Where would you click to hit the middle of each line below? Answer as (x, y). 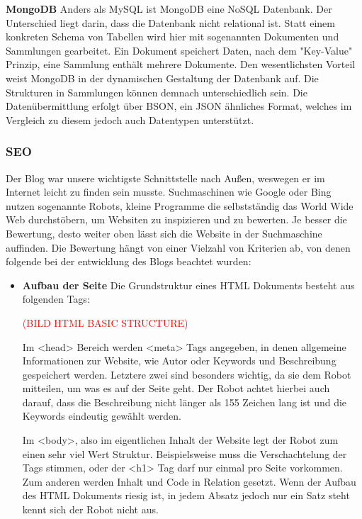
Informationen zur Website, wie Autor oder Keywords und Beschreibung (179, 361)
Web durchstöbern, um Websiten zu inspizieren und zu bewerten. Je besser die (176, 219)
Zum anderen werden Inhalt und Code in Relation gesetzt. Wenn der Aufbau (189, 481)
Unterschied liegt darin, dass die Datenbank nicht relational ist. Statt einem (170, 22)
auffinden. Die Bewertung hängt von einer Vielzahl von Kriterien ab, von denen (178, 247)
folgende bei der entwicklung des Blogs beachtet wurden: (129, 261)
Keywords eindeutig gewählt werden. (102, 416)
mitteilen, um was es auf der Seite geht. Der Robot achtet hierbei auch (176, 388)
